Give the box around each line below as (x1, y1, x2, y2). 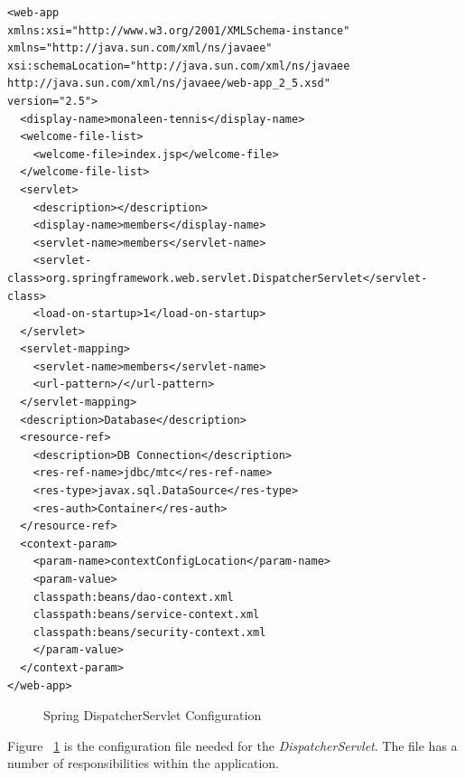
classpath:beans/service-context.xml (33, 608, 260, 622)
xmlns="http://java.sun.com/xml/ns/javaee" (7, 42, 273, 55)
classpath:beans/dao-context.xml (33, 590, 234, 604)
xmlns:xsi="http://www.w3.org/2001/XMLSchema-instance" (7, 23, 350, 37)
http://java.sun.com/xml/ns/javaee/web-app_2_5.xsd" (7, 77, 330, 90)
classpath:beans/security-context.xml (33, 625, 266, 639)
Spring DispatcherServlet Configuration (43, 706, 262, 725)
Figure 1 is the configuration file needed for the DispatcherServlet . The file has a (7, 736, 458, 755)
